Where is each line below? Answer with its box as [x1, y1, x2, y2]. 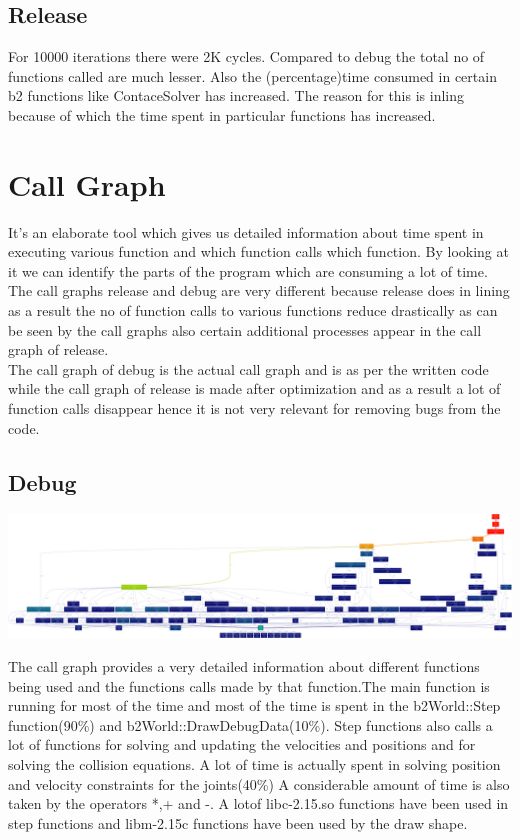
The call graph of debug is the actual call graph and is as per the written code [8, 358, 489, 379]
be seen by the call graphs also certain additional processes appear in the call [8, 319, 482, 340]
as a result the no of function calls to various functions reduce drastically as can [8, 300, 498, 321]
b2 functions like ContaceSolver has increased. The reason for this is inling [8, 85, 465, 106]
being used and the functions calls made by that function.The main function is [8, 675, 490, 696]
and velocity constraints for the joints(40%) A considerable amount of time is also [8, 773, 510, 794]
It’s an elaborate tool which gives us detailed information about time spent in [8, 221, 484, 242]
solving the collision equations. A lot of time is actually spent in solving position [8, 754, 501, 775]
